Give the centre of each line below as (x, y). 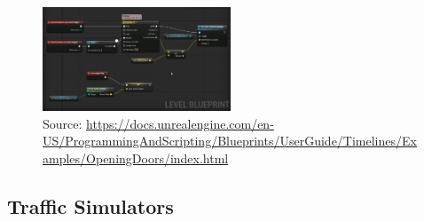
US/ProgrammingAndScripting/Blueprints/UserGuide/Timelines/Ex (230, 141)
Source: (63, 123)
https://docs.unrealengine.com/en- (180, 123)
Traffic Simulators (90, 205)
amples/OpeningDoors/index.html (136, 158)
